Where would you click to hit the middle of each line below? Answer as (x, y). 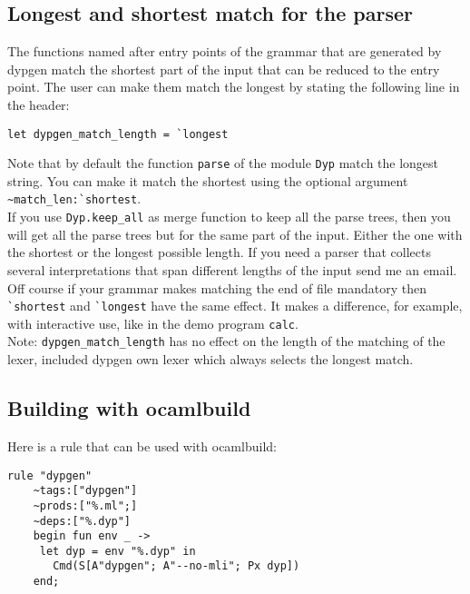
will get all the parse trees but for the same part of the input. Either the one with (235, 234)
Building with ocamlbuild (129, 408)
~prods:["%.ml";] (85, 505)
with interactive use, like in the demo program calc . (153, 323)
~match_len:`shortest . (74, 198)
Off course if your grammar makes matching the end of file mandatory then (217, 287)
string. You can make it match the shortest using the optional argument (208, 180)
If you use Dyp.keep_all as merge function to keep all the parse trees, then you (229, 217)
